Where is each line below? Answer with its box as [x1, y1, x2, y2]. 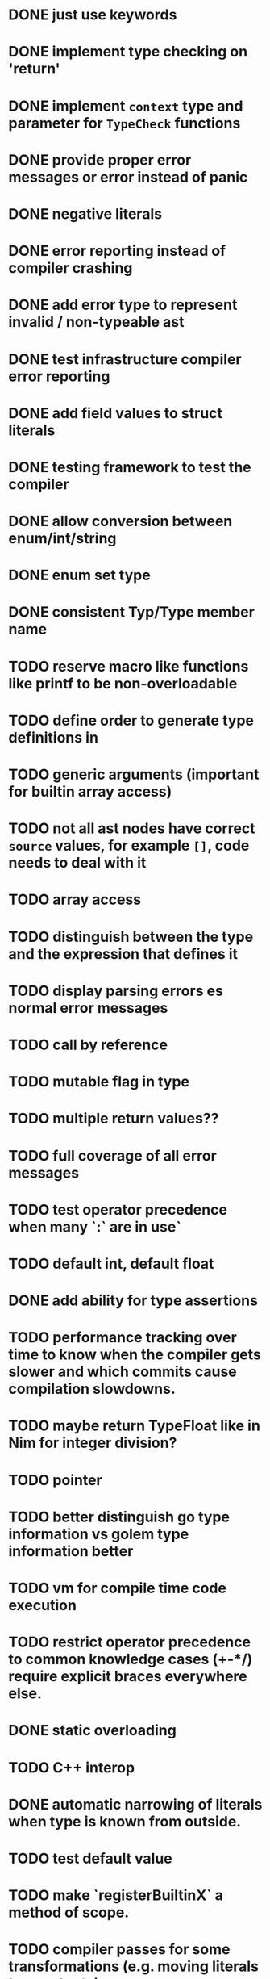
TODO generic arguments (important [8, 765, 260, 784]
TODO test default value [8, 1849, 172, 1868]
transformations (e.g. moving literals [8, 1957, 260, 1976]
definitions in [8, 728, 99, 747]
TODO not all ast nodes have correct [8, 819, 255, 838]
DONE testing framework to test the [8, 458, 251, 476]
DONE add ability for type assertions [8, 1291, 258, 1310]
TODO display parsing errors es [8, 981, 224, 1000]
